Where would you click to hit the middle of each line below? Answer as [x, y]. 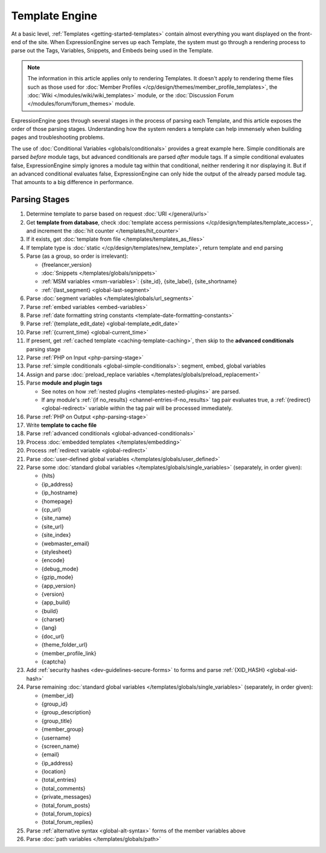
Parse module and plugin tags [64, 383]
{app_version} [59, 586]
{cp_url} [51, 510]
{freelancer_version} [67, 264]
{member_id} [58, 695]
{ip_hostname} [59, 493]
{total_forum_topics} [66, 814]
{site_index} [56, 535]
